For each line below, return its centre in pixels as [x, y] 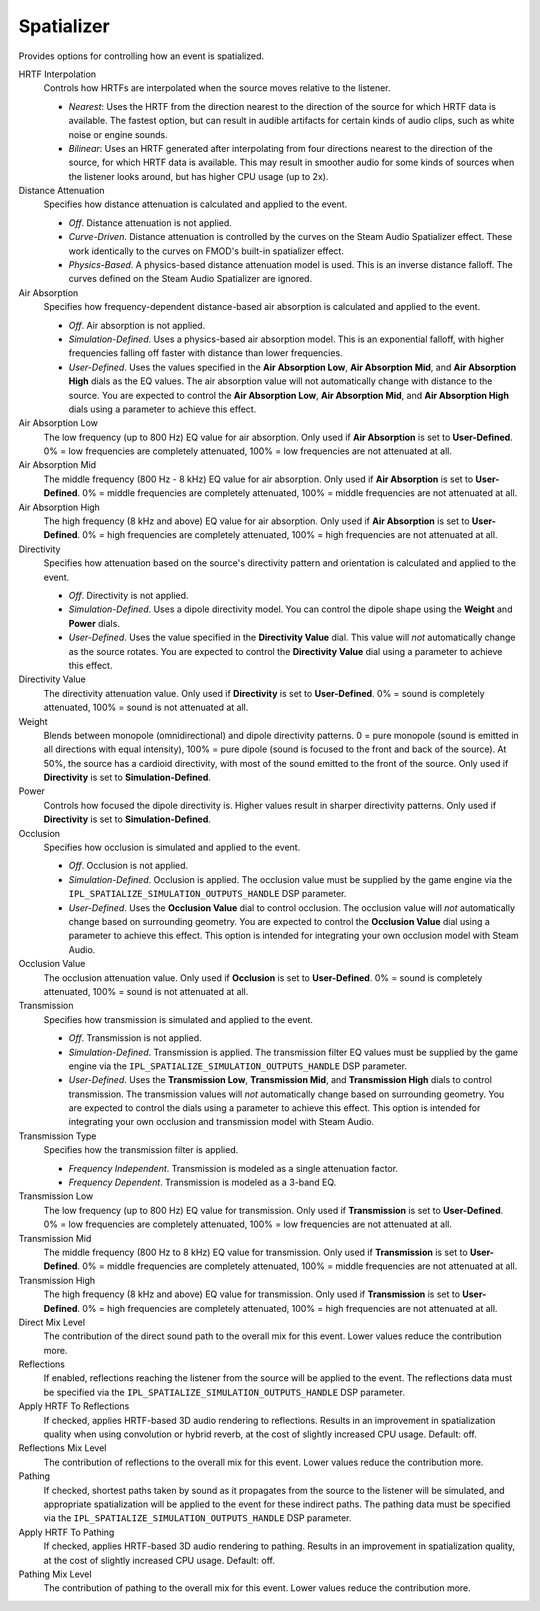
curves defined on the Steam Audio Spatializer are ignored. [190, 279]
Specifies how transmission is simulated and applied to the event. [178, 1019]
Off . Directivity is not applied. [128, 595]
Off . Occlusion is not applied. [128, 866]
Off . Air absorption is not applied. [137, 325]
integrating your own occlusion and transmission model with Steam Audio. [221, 1122]
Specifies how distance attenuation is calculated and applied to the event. [195, 204]
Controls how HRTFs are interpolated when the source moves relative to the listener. [217, 88]
